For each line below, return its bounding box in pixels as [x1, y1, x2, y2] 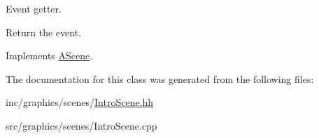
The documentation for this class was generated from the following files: [6, 71, 314, 86]
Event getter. [6, 1, 62, 15]
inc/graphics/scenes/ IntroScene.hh [6, 95, 154, 109]
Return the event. [6, 24, 81, 39]
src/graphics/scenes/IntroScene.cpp [6, 118, 157, 132]
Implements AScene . [6, 48, 93, 63]
